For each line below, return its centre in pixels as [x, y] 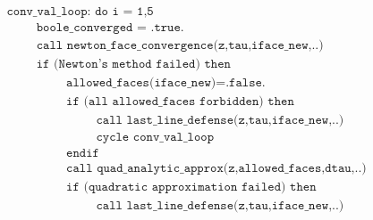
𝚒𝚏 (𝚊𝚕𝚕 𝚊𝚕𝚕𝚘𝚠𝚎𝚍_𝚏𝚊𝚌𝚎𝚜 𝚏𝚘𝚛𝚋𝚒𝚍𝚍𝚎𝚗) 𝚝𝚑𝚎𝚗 [180, 102]
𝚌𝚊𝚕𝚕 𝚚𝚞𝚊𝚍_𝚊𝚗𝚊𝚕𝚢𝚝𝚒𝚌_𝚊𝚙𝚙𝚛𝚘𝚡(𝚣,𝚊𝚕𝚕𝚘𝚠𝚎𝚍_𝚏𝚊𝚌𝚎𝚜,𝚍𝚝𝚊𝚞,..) [216, 169]
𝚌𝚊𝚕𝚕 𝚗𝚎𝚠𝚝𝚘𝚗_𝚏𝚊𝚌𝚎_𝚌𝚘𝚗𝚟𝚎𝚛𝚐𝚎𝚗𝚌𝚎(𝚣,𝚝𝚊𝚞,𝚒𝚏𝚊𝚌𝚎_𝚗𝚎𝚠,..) [180, 46]
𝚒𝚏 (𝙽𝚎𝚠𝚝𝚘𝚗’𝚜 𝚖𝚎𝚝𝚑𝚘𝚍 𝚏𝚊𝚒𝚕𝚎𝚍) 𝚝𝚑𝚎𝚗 [133, 65]
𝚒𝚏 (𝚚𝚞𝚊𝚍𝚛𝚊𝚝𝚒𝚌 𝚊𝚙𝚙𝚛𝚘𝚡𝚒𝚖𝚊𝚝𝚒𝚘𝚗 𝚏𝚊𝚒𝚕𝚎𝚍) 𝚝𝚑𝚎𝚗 [191, 187]
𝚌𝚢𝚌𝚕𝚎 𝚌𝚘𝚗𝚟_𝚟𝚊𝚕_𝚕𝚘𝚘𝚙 [155, 138]
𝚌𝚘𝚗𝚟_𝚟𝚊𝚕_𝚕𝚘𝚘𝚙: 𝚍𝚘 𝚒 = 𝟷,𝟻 [80, 12]
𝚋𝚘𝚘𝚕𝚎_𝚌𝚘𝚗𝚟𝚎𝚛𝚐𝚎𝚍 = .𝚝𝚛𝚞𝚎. [110, 28]
